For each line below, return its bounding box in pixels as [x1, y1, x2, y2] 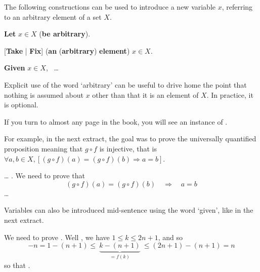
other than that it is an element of [92, 89, 199, 100]
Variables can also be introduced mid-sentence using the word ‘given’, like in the [4, 205, 253, 215]
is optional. [4, 99, 38, 110]
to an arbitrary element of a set [4, 11, 102, 22]
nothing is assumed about [4, 89, 83, 100]
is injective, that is [99, 143, 157, 153]
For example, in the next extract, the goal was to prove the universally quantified [4, 133, 256, 144]
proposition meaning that [4, 143, 83, 153]
